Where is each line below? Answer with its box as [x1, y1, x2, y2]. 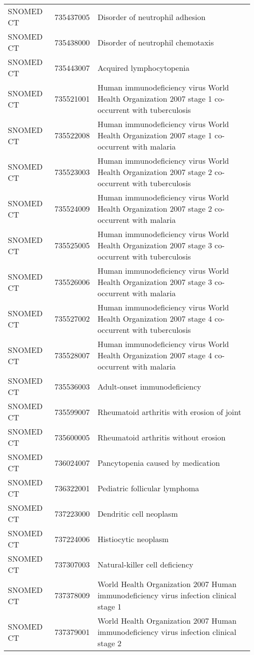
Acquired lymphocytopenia [97, 62, 190, 73]
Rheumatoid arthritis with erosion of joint [97, 406, 241, 417]
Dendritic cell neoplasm [97, 507, 178, 519]
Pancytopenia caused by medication [97, 457, 220, 468]
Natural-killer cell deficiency [97, 558, 193, 570]
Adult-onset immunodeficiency [97, 380, 201, 392]
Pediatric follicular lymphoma [97, 482, 199, 494]
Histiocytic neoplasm [97, 533, 169, 545]
